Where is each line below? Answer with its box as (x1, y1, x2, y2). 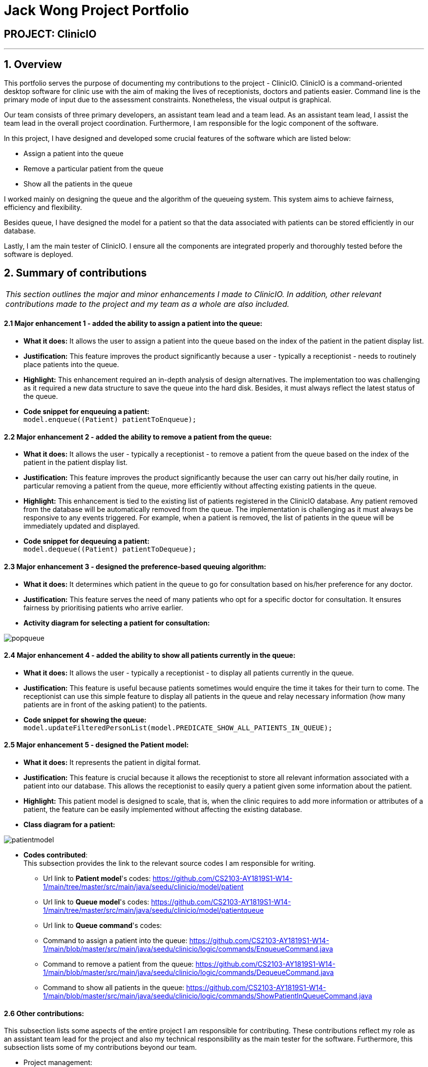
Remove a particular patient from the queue (23, 164, 164, 173)
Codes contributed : (23, 850, 88, 859)
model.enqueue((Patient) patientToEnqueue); (23, 416, 197, 424)
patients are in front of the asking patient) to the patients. (23, 700, 207, 709)
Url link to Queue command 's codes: (43, 921, 162, 929)
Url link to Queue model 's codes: (43, 897, 150, 906)
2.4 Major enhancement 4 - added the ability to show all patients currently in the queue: (4, 651, 296, 660)
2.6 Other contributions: (4, 1009, 85, 1018)
